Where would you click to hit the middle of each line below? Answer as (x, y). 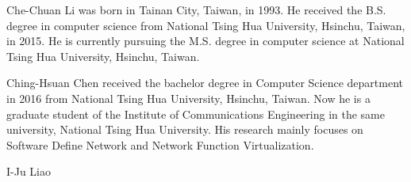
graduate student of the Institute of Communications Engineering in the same (196, 114)
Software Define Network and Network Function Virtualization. (160, 144)
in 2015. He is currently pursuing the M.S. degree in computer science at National (205, 41)
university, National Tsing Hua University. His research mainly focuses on (185, 129)
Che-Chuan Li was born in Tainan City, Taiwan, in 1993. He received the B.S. (196, 9)
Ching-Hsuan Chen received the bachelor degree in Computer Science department (205, 83)
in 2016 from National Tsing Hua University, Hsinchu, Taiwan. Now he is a (188, 98)
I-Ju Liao (29, 171)
